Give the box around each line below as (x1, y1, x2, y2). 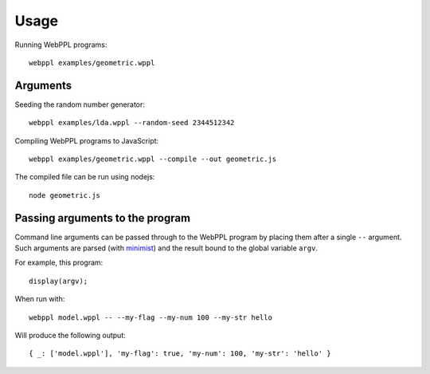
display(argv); (29, 276, 88, 285)
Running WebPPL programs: (14, 40, 107, 49)
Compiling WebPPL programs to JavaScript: (14, 136, 159, 145)
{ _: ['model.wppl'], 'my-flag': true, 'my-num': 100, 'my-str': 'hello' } (29, 349, 331, 358)
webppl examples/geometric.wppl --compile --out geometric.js (29, 155, 277, 163)
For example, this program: (14, 258, 104, 267)
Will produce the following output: (14, 331, 127, 341)
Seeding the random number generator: (14, 100, 145, 109)
